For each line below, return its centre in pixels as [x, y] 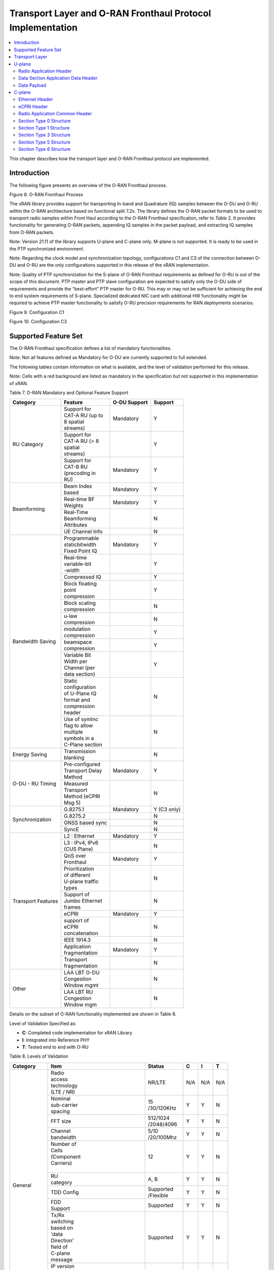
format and [77, 700]
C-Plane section [83, 745]
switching [62, 1221]
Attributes [75, 525]
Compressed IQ [82, 577]
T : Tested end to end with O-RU [55, 1047]
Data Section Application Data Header [58, 78]
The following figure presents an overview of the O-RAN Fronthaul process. [88, 185]
